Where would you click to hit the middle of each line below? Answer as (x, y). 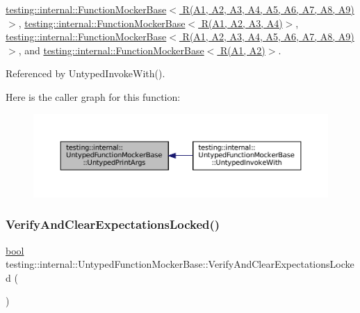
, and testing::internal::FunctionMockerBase (111, 50)
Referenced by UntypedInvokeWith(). (85, 73)
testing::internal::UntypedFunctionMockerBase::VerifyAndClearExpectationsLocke (180, 264)
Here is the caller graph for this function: (93, 96)
